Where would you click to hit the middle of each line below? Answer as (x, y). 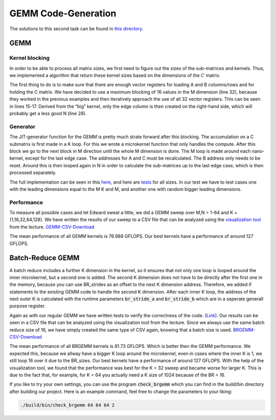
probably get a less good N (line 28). (48, 114)
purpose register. (28, 306)
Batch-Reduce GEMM (44, 258)
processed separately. (33, 173)
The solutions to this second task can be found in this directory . (76, 29)
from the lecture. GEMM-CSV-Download (52, 227)
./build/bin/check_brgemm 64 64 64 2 (67, 405)
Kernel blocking (29, 58)
